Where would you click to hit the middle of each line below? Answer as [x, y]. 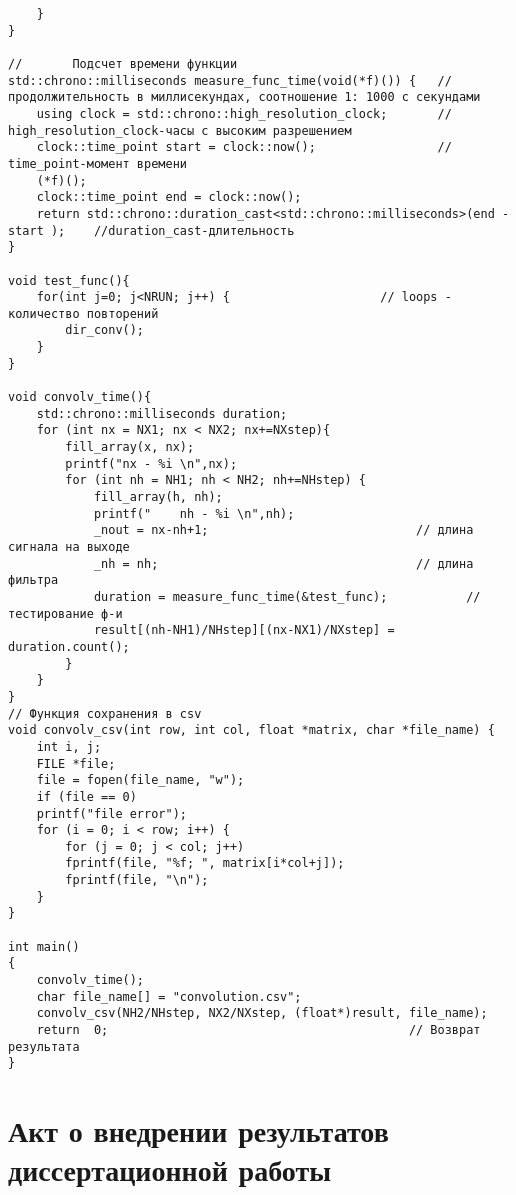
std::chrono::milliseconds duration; [162, 413]
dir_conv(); [105, 330]
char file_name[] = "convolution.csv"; [169, 996]
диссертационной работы [170, 1169]
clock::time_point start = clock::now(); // [244, 147]
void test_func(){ [69, 280]
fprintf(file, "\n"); [137, 880]
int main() [44, 946]
